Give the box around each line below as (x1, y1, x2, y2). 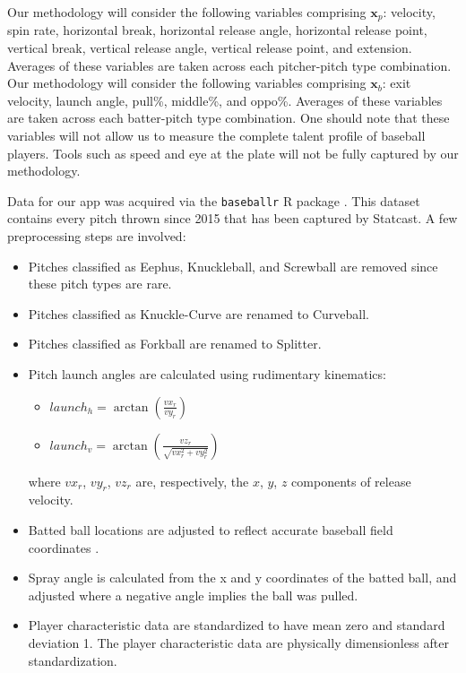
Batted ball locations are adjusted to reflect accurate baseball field (28, 521, 393, 539)
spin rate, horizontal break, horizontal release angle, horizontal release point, (7, 21, 427, 39)
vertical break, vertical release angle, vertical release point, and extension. (7, 39, 412, 57)
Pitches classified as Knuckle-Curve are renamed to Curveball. (28, 304, 369, 323)
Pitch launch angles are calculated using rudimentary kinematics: (28, 365, 386, 384)
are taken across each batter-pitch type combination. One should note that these (7, 108, 450, 127)
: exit (382, 73, 411, 92)
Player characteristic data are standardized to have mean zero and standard (28, 616, 445, 634)
